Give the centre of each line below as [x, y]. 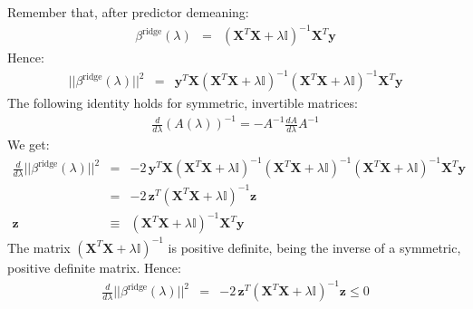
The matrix [39, 247]
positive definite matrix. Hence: [94, 267]
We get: [29, 145]
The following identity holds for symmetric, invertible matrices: [183, 103]
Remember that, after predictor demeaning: [128, 12]
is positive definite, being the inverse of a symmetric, [314, 247]
